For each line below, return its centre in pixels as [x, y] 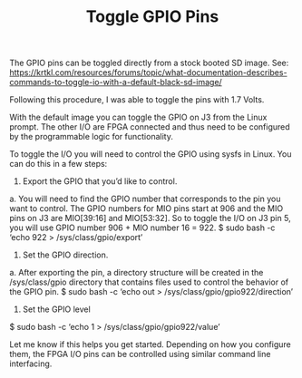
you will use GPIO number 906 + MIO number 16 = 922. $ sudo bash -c [142, 228]
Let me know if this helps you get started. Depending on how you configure [151, 344]
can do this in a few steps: [58, 164]
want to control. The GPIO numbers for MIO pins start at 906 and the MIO [146, 208]
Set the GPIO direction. [65, 255]
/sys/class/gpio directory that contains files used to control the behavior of [149, 282]
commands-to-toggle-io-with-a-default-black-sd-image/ [116, 82]
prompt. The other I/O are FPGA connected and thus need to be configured [150, 127]
